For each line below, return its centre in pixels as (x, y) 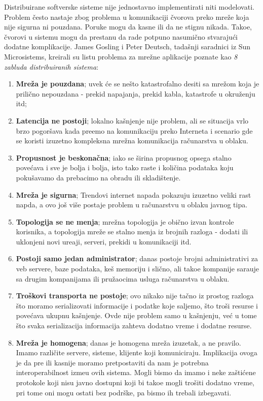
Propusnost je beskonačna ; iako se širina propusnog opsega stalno (124, 157)
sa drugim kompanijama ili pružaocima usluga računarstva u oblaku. (123, 278)
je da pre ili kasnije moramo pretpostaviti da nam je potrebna (112, 362)
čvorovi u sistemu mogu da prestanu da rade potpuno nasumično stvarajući (121, 36)
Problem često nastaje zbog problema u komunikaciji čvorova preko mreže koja (127, 17)
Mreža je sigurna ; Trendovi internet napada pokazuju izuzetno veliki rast (134, 194)
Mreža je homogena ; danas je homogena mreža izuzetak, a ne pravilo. (128, 342)
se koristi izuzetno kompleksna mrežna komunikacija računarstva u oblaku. (132, 141)
